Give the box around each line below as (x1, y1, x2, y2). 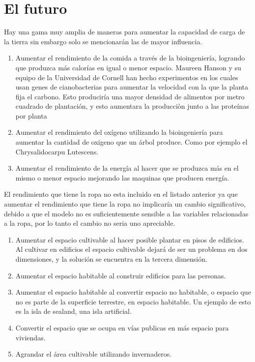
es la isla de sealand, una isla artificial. (15, 306, 132, 316)
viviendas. (15, 332, 46, 342)
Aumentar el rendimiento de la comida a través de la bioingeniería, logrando (15, 53, 245, 63)
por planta (15, 110, 47, 121)
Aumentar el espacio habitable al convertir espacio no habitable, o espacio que (15, 287, 251, 297)
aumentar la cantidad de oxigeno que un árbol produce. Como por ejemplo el (15, 137, 248, 147)
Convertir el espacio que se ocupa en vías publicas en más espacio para (15, 322, 229, 332)
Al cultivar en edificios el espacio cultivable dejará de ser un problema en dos (15, 244, 248, 254)
